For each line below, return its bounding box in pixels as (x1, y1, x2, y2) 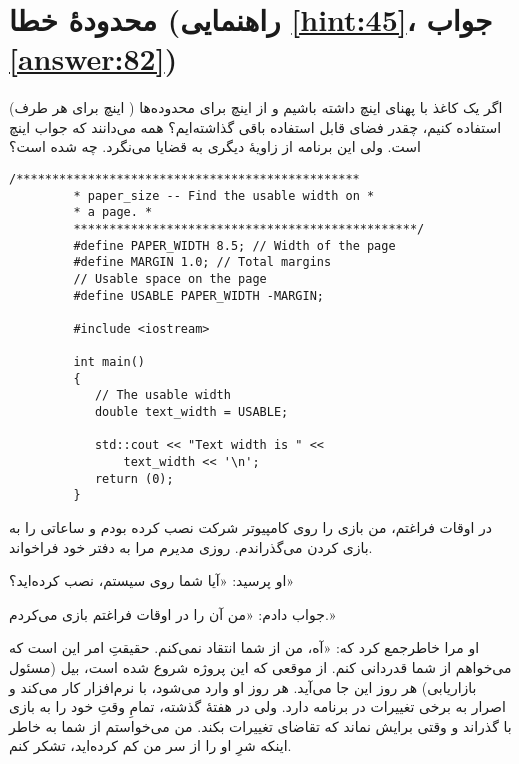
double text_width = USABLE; (94, 405, 289, 420)
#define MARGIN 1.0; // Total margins (73, 255, 332, 270)
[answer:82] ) (9, 38, 178, 79)
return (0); (94, 471, 174, 486)
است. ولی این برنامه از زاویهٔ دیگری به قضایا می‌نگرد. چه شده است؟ (9, 136, 421, 157)
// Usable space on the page (73, 271, 267, 286)
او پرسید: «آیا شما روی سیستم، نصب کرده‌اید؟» (9, 570, 295, 591)
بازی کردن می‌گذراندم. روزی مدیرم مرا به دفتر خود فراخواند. (9, 536, 373, 557)
